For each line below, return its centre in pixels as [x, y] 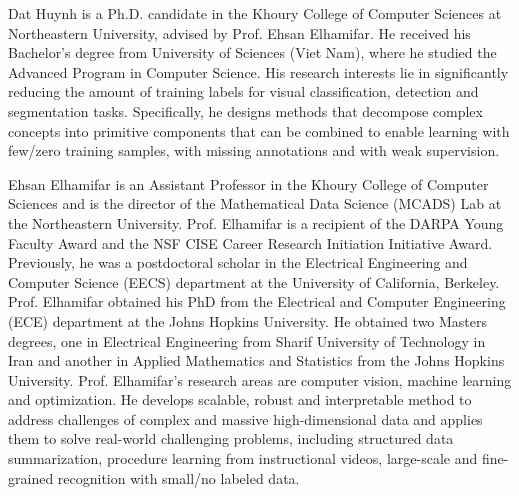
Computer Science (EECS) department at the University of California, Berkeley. [254, 281]
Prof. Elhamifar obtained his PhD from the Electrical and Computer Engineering [257, 301]
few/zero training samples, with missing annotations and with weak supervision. [254, 150]
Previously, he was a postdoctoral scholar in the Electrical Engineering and [238, 262]
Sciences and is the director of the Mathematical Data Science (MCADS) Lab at [255, 203]
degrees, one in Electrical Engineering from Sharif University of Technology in [247, 340]
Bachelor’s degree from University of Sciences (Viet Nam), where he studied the [252, 52]
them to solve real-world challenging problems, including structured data [231, 438]
